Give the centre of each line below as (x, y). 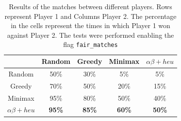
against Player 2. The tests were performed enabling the (90, 35)
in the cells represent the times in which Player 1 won (90, 25)
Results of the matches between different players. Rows (90, 6)
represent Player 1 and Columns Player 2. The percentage (90, 16)
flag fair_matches (90, 44)
